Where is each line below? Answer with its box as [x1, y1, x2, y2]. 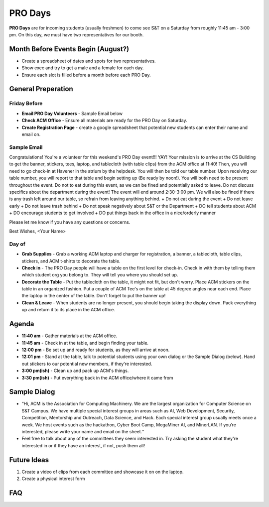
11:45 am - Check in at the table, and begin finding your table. [21, 340, 149, 346]
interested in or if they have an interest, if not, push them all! [21, 442, 145, 448]
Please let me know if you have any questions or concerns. [9, 219, 131, 225]
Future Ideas [9, 456, 49, 464]
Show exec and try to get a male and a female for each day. [21, 65, 144, 71]
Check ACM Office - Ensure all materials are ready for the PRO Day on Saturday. [21, 118, 188, 124]
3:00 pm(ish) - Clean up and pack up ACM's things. [21, 368, 129, 374]
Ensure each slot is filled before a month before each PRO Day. [21, 72, 151, 78]
